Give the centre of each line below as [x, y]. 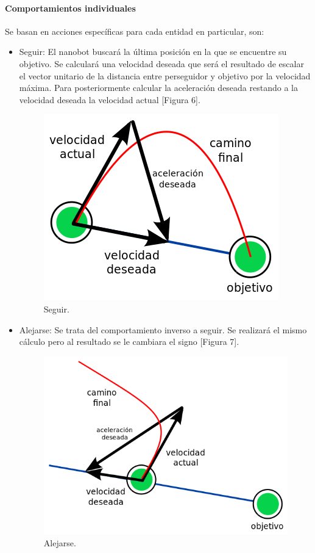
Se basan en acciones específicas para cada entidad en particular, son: [135, 31]
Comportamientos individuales [70, 8]
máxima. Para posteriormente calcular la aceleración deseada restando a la [158, 88]
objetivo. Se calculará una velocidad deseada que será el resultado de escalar [161, 63]
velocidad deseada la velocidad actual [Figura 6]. [110, 99]
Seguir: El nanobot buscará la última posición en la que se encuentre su [153, 52]
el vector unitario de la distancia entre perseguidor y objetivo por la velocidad [165, 75]
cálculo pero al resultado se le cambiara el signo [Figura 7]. [129, 342]
